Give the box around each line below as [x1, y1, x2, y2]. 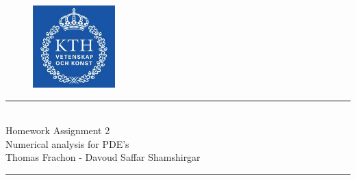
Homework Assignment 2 [5, 123, 110, 138]
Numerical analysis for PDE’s [5, 136, 129, 151]
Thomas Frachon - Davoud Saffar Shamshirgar [5, 150, 201, 164]
